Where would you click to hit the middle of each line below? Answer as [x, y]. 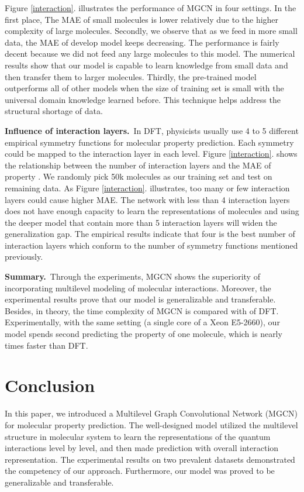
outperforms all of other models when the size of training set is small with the [144, 88]
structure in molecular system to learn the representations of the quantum [138, 436]
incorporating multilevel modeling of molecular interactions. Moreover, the [138, 288]
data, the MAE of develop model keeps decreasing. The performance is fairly [142, 42]
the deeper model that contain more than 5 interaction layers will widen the [141, 222]
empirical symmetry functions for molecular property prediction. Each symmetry [149, 142]
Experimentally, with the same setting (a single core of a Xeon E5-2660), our [142, 322]
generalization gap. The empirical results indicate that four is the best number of [150, 234]
